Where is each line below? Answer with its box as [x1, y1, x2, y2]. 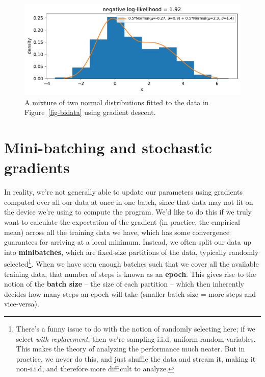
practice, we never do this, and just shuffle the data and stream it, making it [16, 353, 256, 364]
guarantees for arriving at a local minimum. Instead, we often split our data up [4, 237, 252, 247]
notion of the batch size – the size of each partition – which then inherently [4, 278, 244, 289]
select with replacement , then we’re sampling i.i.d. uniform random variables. [16, 333, 256, 344]
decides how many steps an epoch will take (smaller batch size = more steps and [4, 288, 256, 299]
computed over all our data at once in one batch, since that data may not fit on [4, 196, 253, 207]
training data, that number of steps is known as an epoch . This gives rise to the [4, 268, 256, 279]
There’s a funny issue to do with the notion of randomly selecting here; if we [16, 323, 255, 334]
